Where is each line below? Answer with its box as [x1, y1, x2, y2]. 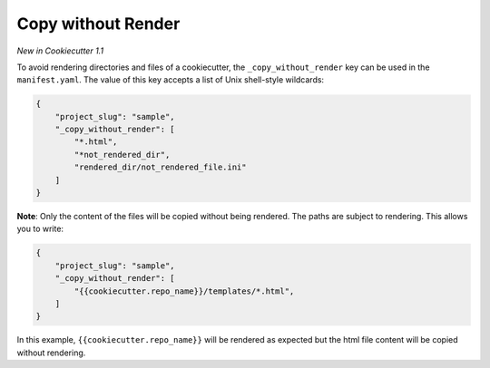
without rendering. [16, 347, 86, 358]
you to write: [16, 223, 64, 235]
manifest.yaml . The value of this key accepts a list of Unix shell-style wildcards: [16, 74, 325, 85]
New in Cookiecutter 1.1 [16, 45, 104, 56]
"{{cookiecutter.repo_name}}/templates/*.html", [73, 286, 295, 296]
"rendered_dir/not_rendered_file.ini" [73, 162, 247, 172]
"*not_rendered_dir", [73, 150, 171, 160]
